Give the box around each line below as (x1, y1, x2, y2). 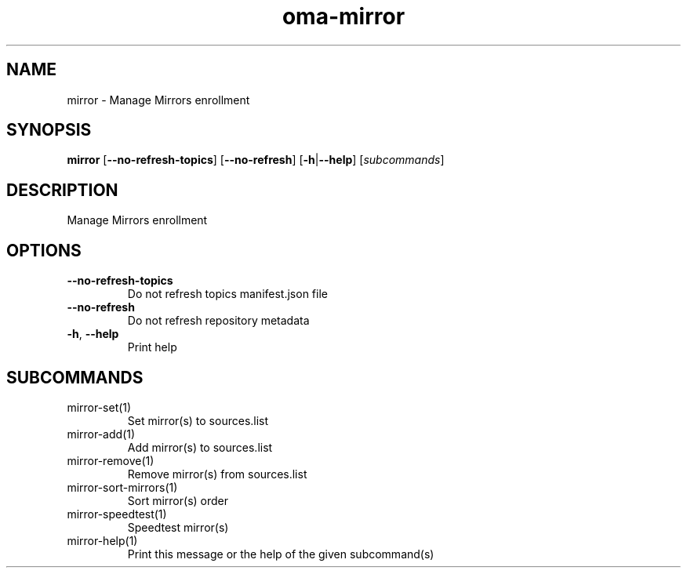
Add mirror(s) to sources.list (127, 440, 273, 454)
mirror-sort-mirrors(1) (67, 480, 178, 494)
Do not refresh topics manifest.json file (127, 287, 328, 301)
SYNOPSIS (6, 120, 92, 140)
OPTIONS (6, 240, 82, 260)
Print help (127, 340, 177, 354)
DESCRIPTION (6, 180, 118, 200)
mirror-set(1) (67, 400, 132, 414)
